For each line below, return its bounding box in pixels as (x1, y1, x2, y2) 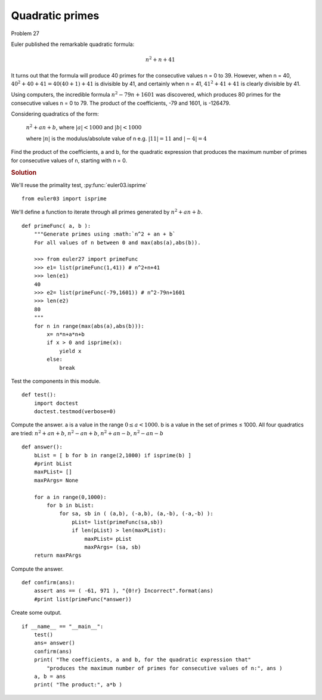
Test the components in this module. (11, 377, 101, 385)
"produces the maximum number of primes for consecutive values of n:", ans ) (47, 665, 283, 671)
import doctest (33, 399, 79, 407)
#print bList (33, 460, 72, 467)
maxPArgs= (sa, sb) (84, 543, 141, 550)
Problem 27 (11, 30, 40, 37)
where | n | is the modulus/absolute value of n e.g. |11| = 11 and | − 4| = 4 (26, 135, 207, 142)
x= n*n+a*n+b (47, 331, 85, 337)
